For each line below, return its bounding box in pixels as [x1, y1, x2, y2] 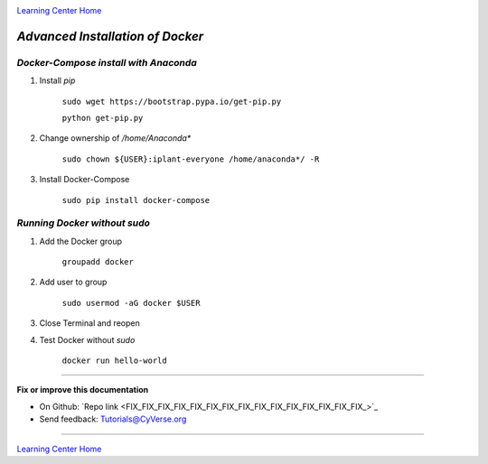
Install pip [39, 75, 76, 86]
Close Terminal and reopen [39, 318, 140, 329]
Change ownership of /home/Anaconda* [39, 133, 192, 144]
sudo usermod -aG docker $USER [61, 298, 201, 308]
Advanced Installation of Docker [16, 28, 204, 44]
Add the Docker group [39, 236, 122, 246]
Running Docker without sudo [16, 217, 151, 229]
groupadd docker [61, 257, 135, 267]
